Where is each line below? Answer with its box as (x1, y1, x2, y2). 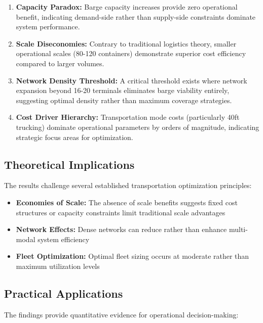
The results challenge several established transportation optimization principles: (4, 180, 252, 191)
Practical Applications (4, 285, 123, 301)
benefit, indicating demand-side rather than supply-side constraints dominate (16, 11, 256, 22)
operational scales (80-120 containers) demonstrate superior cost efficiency (16, 48, 246, 59)
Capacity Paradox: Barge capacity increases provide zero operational (16, 2, 238, 12)
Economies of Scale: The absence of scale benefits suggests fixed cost (16, 197, 238, 207)
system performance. (16, 21, 80, 32)
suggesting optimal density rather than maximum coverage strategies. (16, 95, 232, 105)
